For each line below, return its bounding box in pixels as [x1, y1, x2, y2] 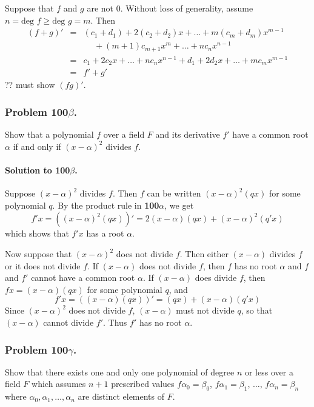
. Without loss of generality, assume [120, 2, 253, 14]
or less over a [244, 365, 293, 378]
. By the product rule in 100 [52, 198, 159, 211]
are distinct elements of [78, 390, 165, 403]
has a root [86, 227, 124, 240]
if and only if [13, 140, 61, 152]
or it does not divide [5, 259, 81, 272]
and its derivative [155, 128, 220, 141]
